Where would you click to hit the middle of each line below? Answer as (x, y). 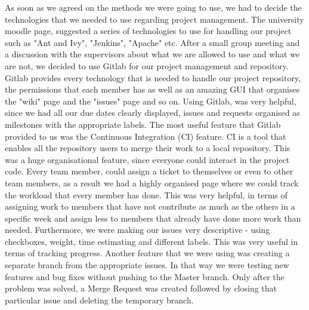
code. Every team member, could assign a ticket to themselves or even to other (149, 171)
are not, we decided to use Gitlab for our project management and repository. (147, 65)
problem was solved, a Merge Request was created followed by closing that (141, 288)
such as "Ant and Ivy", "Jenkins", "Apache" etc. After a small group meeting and (152, 42)
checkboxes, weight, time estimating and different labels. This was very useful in (152, 241)
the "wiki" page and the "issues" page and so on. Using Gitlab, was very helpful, (151, 101)
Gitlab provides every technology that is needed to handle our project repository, (153, 77)
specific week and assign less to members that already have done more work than (153, 218)
